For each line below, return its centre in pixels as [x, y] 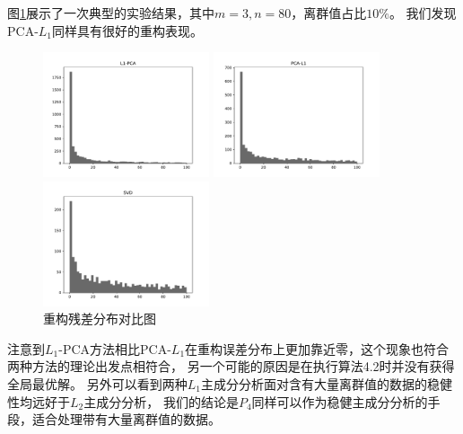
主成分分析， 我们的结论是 [161, 401]
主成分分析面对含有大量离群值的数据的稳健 [326, 383]
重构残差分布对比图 [100, 319]
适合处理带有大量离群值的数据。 [126, 419]
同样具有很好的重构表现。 [128, 30]
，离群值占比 [329, 13]
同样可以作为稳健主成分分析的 [340, 401]
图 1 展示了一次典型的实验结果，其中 [111, 13]
